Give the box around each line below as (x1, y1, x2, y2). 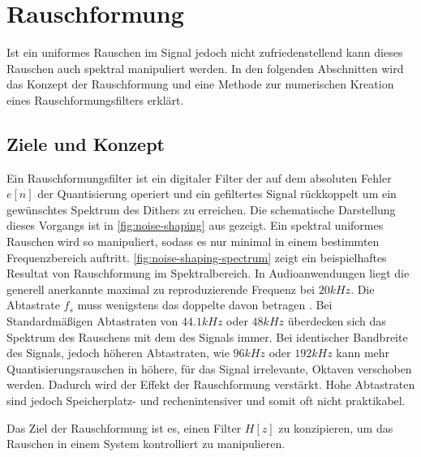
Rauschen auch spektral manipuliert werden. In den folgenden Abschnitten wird (6, 59, 404, 76)
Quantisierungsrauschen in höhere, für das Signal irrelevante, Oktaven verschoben (6, 360, 412, 377)
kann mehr (336, 344, 390, 361)
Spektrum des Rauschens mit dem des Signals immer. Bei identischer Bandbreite (6, 328, 408, 345)
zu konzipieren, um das (278, 419, 393, 436)
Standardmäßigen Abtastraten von (6, 313, 178, 330)
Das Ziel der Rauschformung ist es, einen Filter (6, 419, 242, 436)
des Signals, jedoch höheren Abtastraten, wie (6, 344, 230, 361)
